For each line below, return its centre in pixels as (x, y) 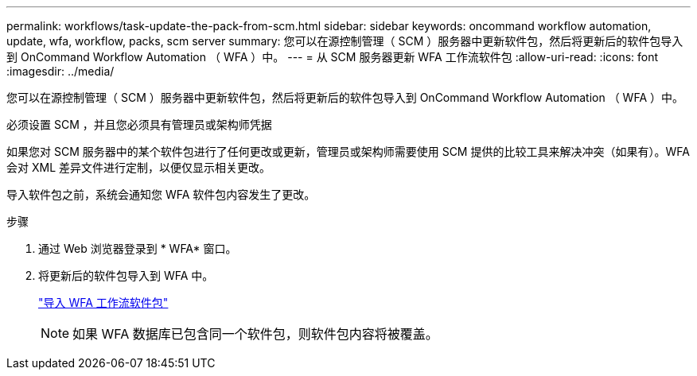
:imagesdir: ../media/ (60, 71)
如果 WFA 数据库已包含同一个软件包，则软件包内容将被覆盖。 (255, 334)
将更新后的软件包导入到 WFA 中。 (126, 275)
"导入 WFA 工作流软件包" (103, 302)
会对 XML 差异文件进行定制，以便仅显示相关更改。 (138, 167)
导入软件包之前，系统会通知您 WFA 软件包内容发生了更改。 (161, 194)
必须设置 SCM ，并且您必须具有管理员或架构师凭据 (139, 124)
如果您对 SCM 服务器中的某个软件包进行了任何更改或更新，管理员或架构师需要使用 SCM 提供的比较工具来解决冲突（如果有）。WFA (348, 151)
